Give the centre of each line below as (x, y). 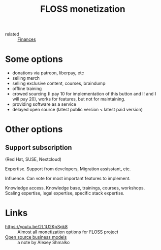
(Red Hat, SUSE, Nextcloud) (33, 159)
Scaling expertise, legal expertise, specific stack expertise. (65, 193)
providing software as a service (44, 104)
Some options (34, 59)
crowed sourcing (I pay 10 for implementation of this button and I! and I (84, 94)
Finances (27, 39)
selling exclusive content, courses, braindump (59, 83)
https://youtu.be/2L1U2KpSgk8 (36, 227)
